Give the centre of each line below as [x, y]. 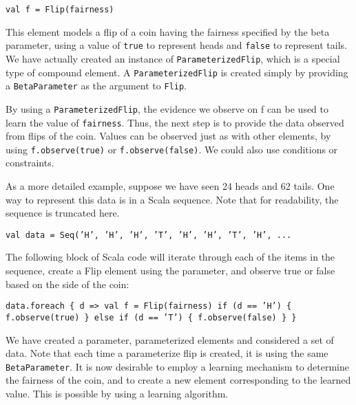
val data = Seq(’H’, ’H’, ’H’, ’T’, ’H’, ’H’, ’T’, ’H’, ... [149, 235]
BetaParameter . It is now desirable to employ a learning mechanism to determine [177, 366]
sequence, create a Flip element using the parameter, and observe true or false [170, 271]
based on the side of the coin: [67, 284]
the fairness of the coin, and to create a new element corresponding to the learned [178, 380]
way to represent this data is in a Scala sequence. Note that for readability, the [172, 199]
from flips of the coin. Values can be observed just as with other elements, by [168, 136]
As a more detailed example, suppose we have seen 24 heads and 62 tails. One [170, 186]
